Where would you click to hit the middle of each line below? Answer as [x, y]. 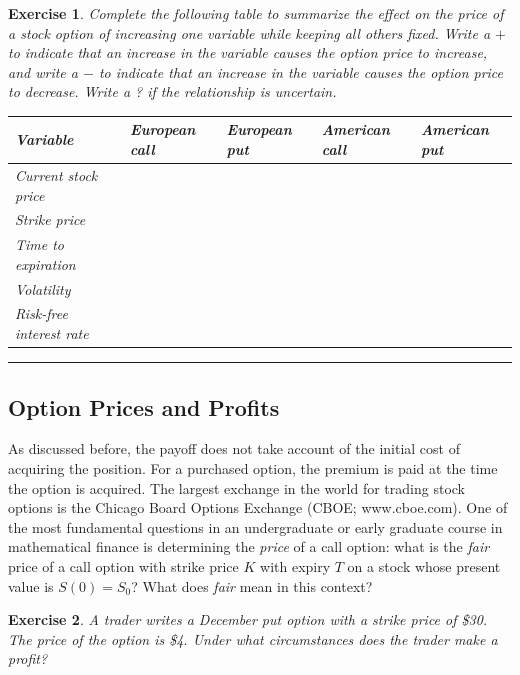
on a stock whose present [424, 565]
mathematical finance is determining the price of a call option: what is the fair [249, 546]
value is [31, 585]
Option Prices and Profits [144, 406]
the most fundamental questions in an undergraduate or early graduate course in [255, 526]
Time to [40, 244]
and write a [43, 71]
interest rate [52, 333]
